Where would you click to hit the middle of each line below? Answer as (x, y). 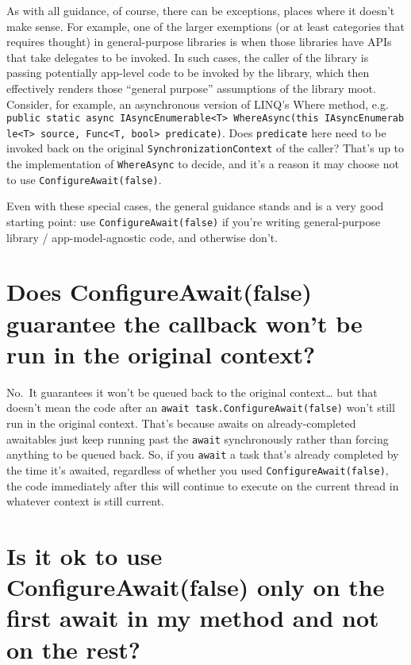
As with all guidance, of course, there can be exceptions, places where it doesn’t (201, 10)
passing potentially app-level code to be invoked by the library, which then (188, 73)
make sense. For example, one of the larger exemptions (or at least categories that (205, 26)
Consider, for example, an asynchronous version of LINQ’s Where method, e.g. (198, 104)
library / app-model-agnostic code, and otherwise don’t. (142, 237)
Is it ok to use (85, 555)
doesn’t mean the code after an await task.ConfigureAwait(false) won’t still (201, 407)
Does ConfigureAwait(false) (159, 292)
